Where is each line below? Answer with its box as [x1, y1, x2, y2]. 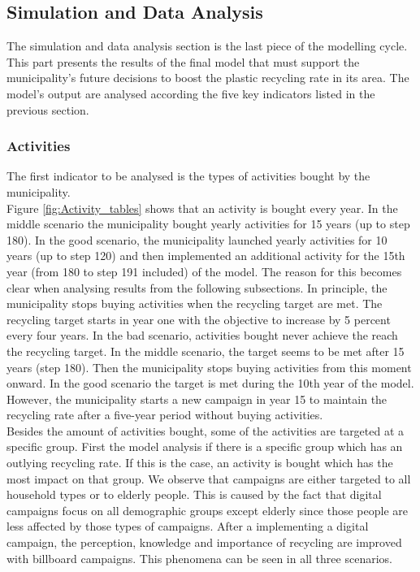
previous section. [6, 101, 89, 118]
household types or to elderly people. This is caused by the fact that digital [6, 486, 382, 503]
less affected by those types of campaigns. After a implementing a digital [6, 518, 369, 535]
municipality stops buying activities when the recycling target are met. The [6, 295, 383, 312]
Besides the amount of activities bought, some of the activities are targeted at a [6, 422, 405, 439]
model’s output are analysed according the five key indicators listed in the [6, 84, 375, 102]
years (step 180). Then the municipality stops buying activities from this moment [6, 358, 412, 375]
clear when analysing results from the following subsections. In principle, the [6, 279, 388, 296]
